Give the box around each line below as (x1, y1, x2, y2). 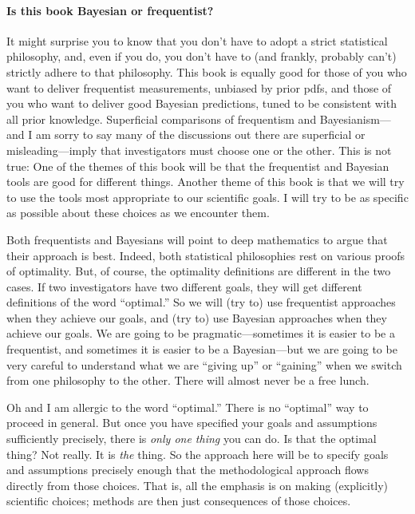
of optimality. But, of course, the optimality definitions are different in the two (6, 263, 391, 279)
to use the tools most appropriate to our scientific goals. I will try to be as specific (6, 188, 409, 205)
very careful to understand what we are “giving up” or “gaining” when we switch (6, 356, 402, 373)
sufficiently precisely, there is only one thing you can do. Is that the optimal (6, 430, 377, 447)
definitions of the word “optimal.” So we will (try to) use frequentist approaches (6, 294, 396, 310)
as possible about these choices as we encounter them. (6, 204, 270, 221)
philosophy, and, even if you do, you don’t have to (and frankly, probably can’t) (6, 48, 397, 65)
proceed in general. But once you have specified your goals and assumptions (6, 414, 377, 431)
